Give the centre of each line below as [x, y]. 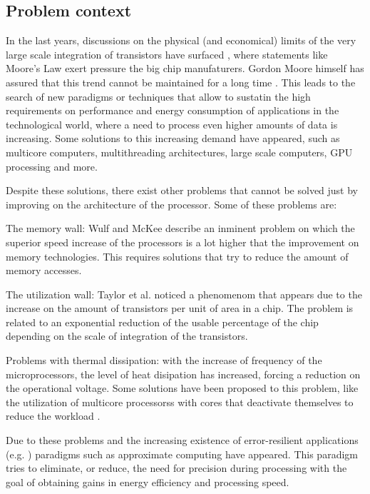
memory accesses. [44, 270]
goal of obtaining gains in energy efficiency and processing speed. [148, 482]
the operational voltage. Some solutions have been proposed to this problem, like [182, 388]
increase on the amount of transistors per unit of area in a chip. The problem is [180, 308]
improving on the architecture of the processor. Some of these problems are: [171, 204]
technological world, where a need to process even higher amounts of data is [172, 124]
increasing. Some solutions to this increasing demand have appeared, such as [173, 138]
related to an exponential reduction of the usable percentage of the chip [162, 322]
